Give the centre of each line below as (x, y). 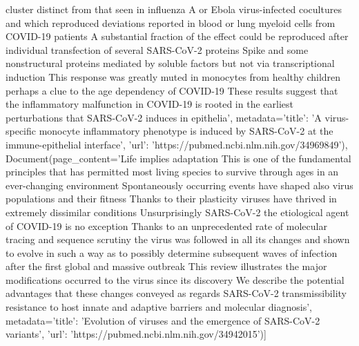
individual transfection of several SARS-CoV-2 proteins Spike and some (157, 49)
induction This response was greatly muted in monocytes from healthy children (173, 76)
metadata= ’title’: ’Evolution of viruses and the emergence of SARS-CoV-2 (163, 320)
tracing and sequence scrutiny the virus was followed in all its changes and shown (178, 239)
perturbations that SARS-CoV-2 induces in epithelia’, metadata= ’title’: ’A (164, 117)
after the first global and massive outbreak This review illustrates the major (166, 266)
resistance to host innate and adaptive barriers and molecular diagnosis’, (159, 307)
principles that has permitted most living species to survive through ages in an (172, 172)
